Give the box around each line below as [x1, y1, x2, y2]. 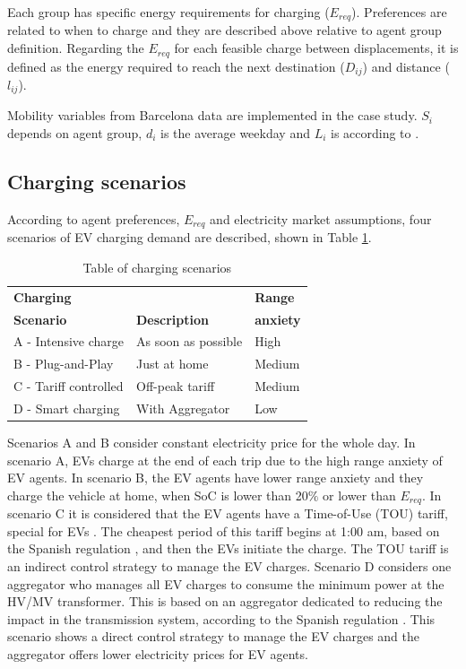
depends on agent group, [7, 124, 142, 142]
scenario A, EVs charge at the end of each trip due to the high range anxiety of [7, 450, 443, 469]
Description [135, 309, 209, 328]
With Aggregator [135, 398, 230, 417]
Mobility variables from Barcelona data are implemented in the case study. [7, 106, 418, 125]
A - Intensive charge [13, 332, 124, 351]
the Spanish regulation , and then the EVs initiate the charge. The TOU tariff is [7, 539, 449, 558]
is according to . [331, 124, 419, 142]
